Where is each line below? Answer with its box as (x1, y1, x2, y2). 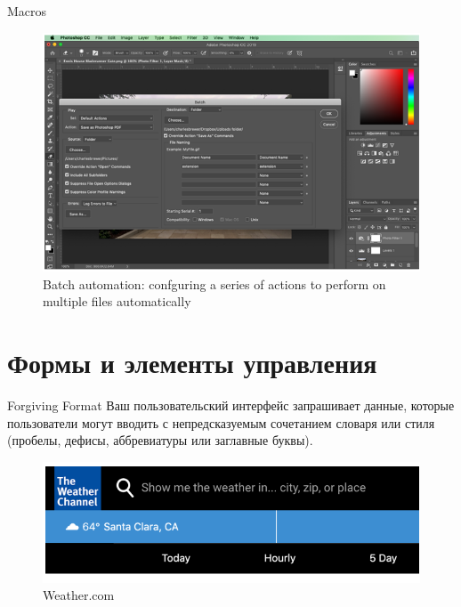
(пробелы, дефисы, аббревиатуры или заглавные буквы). (7, 431, 313, 449)
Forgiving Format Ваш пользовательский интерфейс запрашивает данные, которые (7, 395, 455, 414)
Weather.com (43, 586, 115, 604)
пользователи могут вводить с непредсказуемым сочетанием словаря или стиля (7, 413, 435, 432)
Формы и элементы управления (7, 344, 377, 381)
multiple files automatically (43, 292, 191, 311)
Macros (7, 2, 47, 20)
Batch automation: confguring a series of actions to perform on (43, 274, 386, 293)
